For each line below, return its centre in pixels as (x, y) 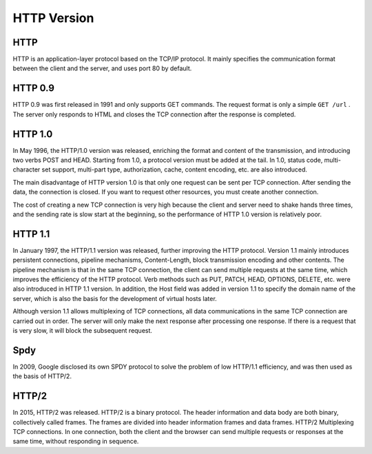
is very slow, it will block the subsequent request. (83, 331)
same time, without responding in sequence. (76, 442)
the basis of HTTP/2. (42, 376)
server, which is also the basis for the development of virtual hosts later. (115, 298)
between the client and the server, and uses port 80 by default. (102, 68)
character (27, 169)
